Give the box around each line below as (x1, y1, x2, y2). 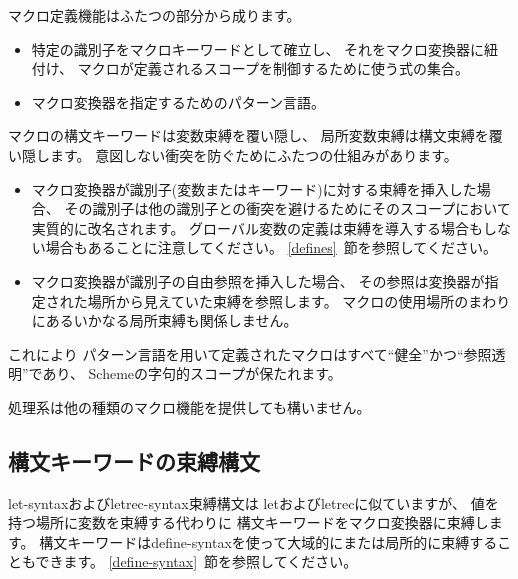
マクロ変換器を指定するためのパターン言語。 (31, 91, 326, 112)
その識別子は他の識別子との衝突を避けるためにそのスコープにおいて (64, 198, 511, 219)
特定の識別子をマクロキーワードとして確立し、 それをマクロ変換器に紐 (31, 38, 499, 59)
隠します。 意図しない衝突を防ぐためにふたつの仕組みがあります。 (21, 144, 458, 165)
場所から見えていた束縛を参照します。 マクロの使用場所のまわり (87, 290, 511, 311)
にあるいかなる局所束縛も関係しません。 (31, 310, 298, 331)
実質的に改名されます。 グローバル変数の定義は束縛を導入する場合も (31, 217, 483, 238)
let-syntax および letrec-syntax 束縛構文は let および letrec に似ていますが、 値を (8, 492, 499, 513)
